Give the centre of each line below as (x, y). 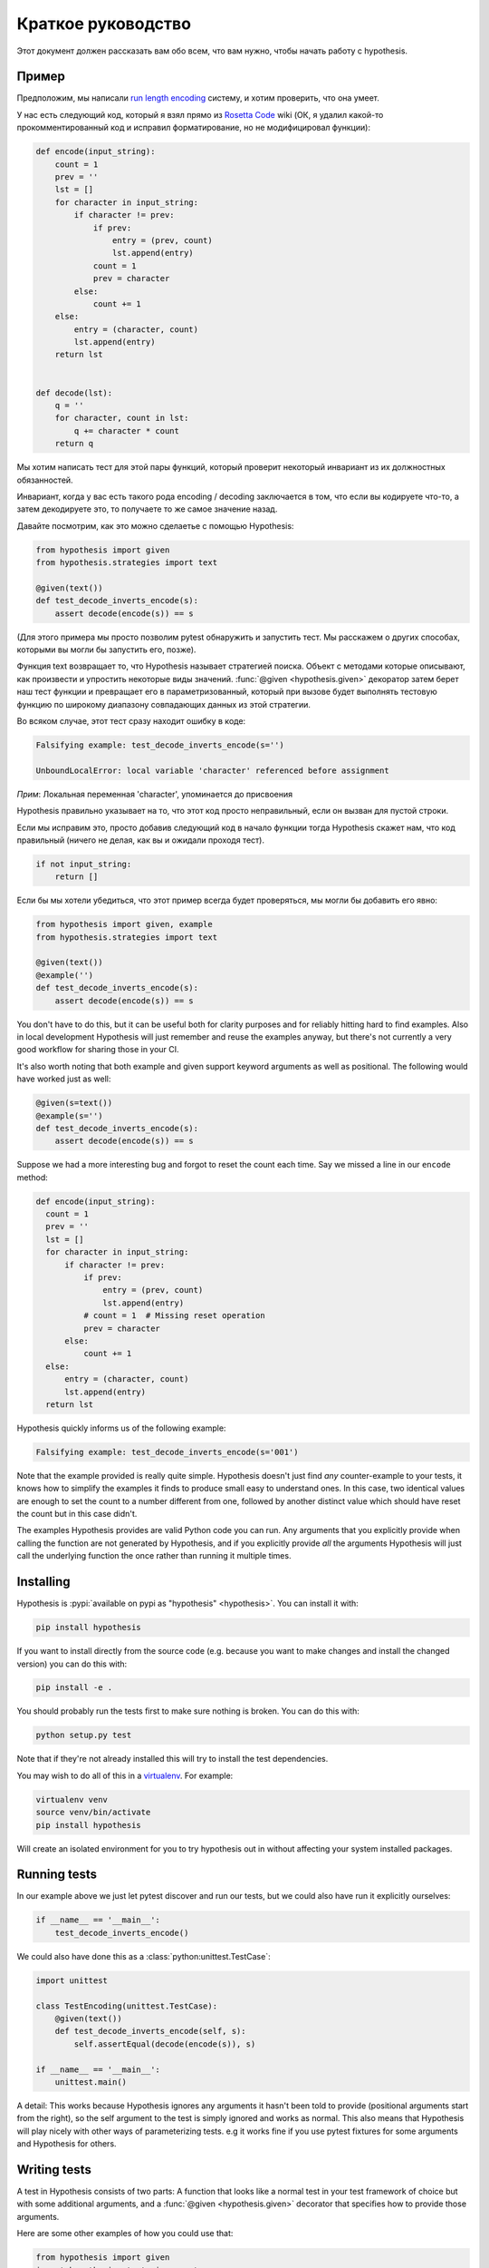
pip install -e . (74, 1688)
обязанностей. (45, 480)
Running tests (57, 1875)
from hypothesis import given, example (124, 924)
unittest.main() (91, 2082)
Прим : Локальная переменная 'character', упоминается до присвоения (155, 794)
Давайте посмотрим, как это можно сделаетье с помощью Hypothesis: (155, 525)
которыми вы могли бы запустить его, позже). (106, 650)
